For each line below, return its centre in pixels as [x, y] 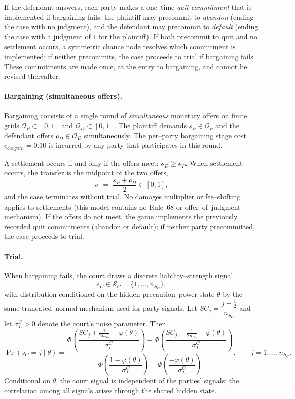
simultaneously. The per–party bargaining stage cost [165, 135]
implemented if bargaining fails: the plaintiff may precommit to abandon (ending [129, 16]
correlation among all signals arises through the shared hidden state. [110, 391]
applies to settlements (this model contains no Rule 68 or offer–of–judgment [122, 206]
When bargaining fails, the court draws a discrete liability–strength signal [119, 275]
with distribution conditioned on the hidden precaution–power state [109, 294]
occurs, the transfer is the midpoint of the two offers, [86, 172]
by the [233, 294]
